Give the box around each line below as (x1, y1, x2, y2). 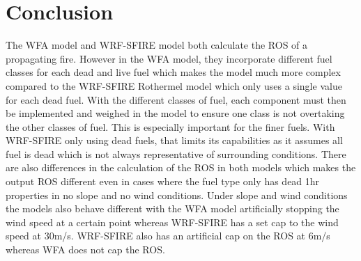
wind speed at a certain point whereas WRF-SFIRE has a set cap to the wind (6, 214, 339, 229)
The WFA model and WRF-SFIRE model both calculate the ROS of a (6, 38, 308, 52)
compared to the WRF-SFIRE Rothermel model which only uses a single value (6, 78, 342, 93)
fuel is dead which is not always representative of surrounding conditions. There (6, 146, 346, 161)
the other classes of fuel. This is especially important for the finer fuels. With (6, 119, 335, 134)
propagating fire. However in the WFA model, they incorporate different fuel (6, 51, 332, 65)
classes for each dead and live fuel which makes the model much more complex (6, 65, 341, 79)
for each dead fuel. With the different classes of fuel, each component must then (6, 92, 346, 106)
